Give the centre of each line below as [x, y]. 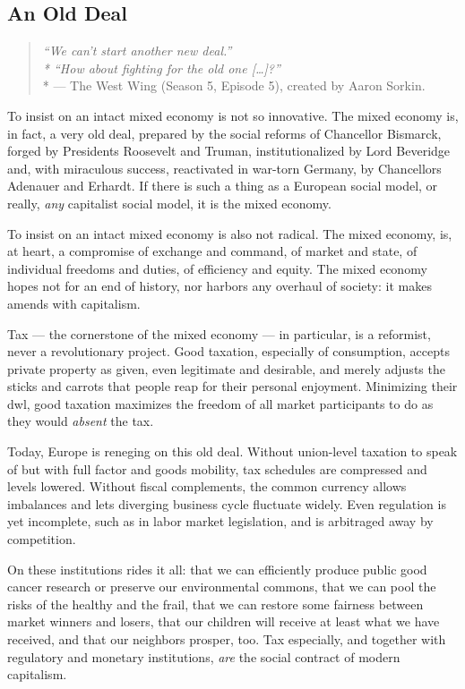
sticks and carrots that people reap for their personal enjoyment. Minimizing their [232, 386]
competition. [42, 539]
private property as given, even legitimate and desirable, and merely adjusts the [226, 368]
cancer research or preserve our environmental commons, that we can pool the [222, 587]
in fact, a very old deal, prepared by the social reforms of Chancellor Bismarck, [224, 133]
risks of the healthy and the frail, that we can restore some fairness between [215, 604]
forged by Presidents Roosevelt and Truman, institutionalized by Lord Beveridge [229, 151]
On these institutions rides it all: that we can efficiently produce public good [217, 569]
